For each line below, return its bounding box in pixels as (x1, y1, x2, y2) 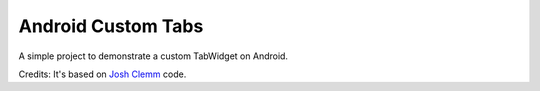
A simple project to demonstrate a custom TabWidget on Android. (18, 50, 289, 62)
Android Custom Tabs (18, 15, 204, 37)
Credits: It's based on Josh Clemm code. (18, 68, 187, 80)
